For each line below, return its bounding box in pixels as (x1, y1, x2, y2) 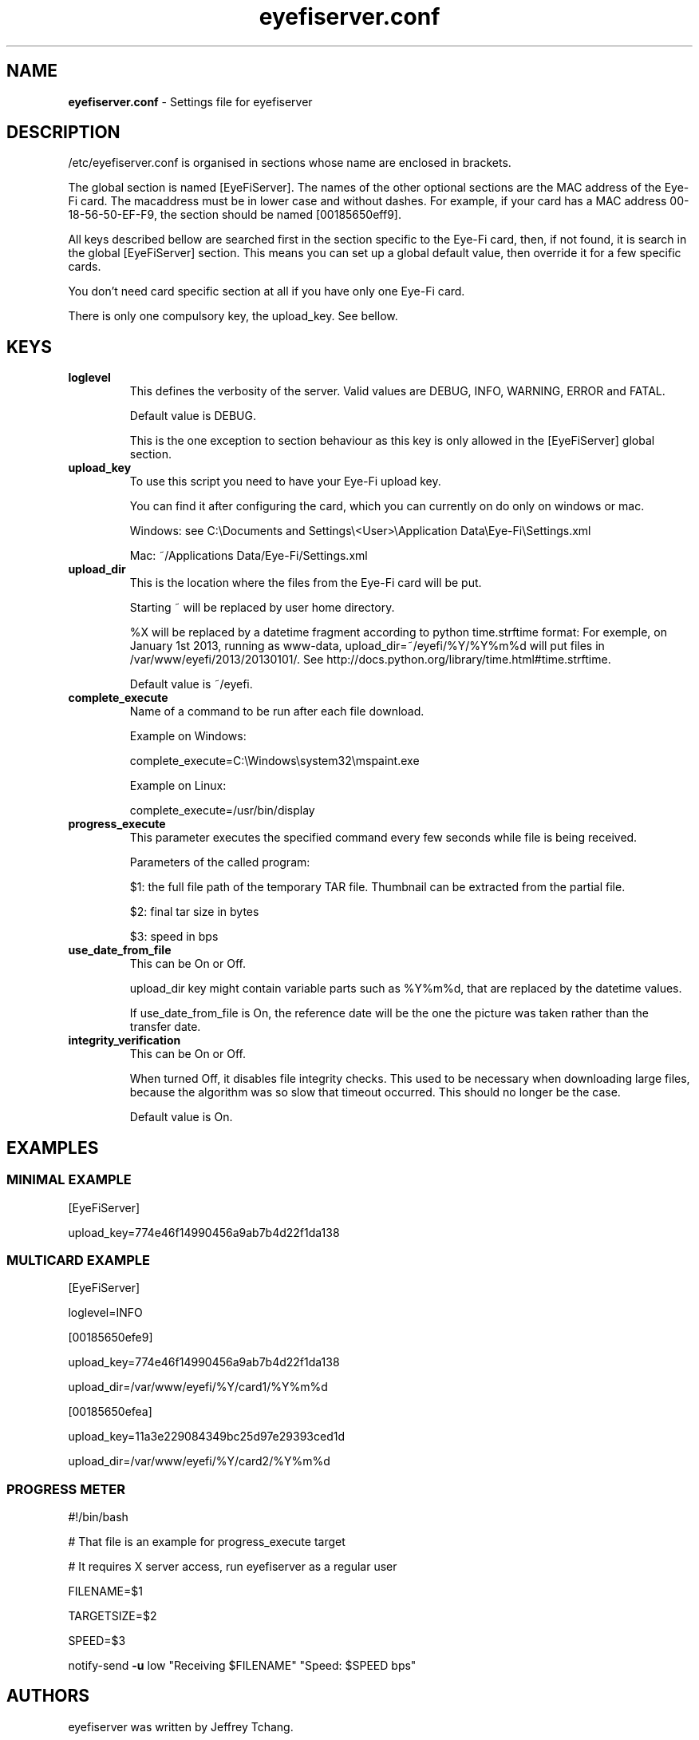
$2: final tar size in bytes (129, 905, 259, 919)
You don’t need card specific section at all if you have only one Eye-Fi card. (68, 284, 465, 299)
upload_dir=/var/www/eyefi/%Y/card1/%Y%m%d (68, 1380, 328, 1394)
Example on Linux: (129, 779, 227, 793)
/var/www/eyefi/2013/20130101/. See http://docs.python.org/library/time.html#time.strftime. (129, 652, 611, 667)
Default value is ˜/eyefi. (129, 677, 253, 692)
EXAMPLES (6, 1137, 99, 1158)
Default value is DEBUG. (129, 409, 257, 423)
